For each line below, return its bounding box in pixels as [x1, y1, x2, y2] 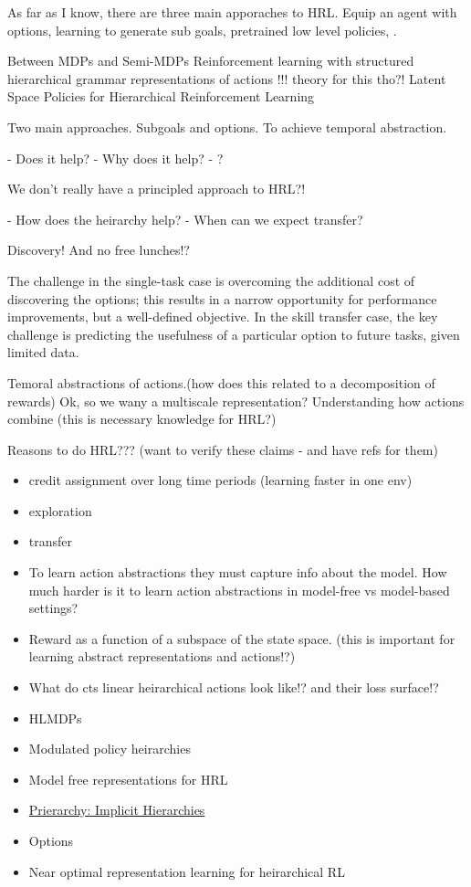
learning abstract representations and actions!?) [28, 647, 296, 666]
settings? [28, 598, 78, 618]
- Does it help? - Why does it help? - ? [7, 148, 224, 167]
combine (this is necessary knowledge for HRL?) [7, 409, 277, 428]
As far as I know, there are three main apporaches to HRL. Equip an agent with [7, 3, 457, 21]
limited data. [7, 343, 79, 362]
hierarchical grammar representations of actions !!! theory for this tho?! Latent [7, 69, 446, 88]
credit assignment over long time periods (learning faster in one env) [28, 470, 413, 490]
